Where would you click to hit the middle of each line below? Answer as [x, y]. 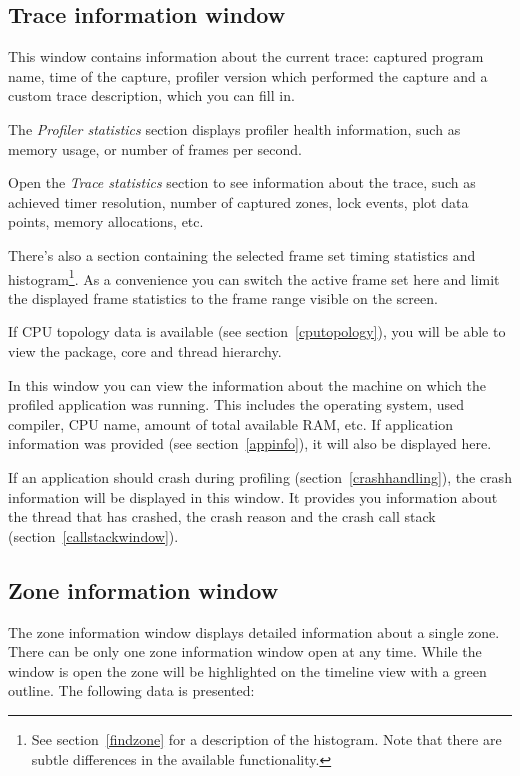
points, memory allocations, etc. [106, 221]
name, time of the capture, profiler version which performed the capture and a [248, 75]
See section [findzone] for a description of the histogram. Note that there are [266, 738]
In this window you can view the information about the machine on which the [247, 384]
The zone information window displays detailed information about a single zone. [254, 631]
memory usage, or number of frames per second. [155, 148]
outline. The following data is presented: [131, 690]
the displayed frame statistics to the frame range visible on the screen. [223, 297]
